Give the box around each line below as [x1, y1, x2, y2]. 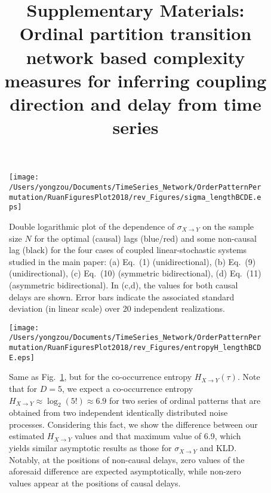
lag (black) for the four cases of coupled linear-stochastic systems [9, 244, 247, 256]
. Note [237, 370, 260, 383]
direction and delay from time [10, 91, 261, 115]
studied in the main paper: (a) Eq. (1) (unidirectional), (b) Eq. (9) [9, 255, 256, 267]
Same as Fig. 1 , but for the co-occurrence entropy [9, 370, 192, 383]
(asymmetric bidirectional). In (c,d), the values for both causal [9, 278, 238, 291]
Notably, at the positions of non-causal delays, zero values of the [9, 453, 245, 465]
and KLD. [199, 442, 237, 454]
